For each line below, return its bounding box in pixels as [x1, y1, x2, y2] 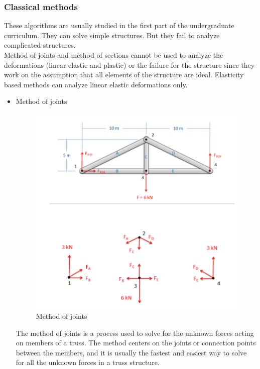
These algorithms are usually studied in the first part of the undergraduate [4, 20, 234, 31]
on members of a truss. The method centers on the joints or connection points [16, 337, 256, 348]
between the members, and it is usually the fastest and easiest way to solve [16, 347, 247, 357]
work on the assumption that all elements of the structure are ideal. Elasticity [4, 69, 244, 80]
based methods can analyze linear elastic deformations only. [4, 79, 188, 89]
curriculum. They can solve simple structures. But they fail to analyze [4, 30, 220, 40]
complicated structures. [4, 40, 76, 50]
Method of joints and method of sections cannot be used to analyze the [4, 50, 223, 60]
